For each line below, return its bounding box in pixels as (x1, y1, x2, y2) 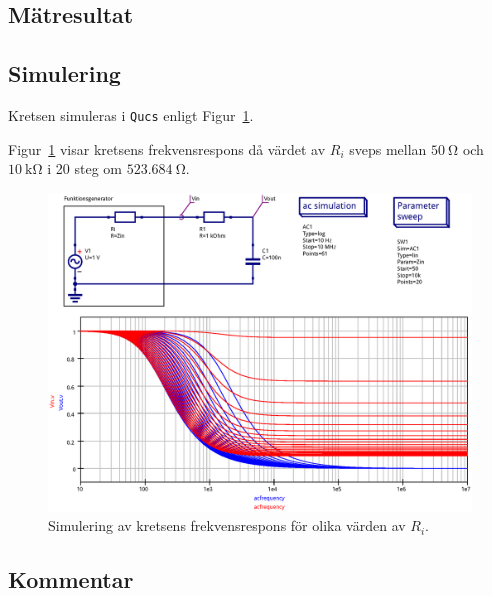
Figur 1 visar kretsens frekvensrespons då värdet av (8, 138, 326, 159)
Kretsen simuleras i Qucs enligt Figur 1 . (8, 104, 254, 125)
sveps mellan (349, 138, 427, 159)
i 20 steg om (47, 158, 122, 179)
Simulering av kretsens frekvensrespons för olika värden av (48, 515, 406, 536)
